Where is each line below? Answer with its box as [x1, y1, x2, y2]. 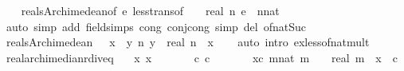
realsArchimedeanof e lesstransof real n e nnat [21, 2, 280, 18]
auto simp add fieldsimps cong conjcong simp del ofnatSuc [6, 18, 307, 34]
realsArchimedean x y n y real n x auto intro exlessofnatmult [6, 34, 370, 50]
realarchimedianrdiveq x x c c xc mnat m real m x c [6, 49, 398, 65]
